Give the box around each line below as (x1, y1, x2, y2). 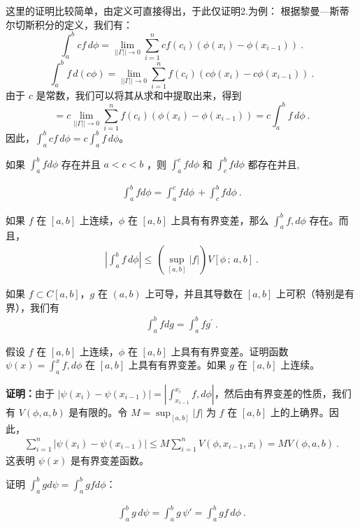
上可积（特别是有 (275, 286, 354, 301)
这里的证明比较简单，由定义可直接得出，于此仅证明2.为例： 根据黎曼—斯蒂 (6, 3, 350, 17)
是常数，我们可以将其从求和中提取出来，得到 (36, 87, 242, 102)
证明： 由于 (6, 386, 55, 401)
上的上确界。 (270, 405, 329, 420)
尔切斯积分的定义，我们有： (6, 17, 133, 31)
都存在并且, (247, 156, 300, 171)
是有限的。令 (69, 405, 128, 420)
